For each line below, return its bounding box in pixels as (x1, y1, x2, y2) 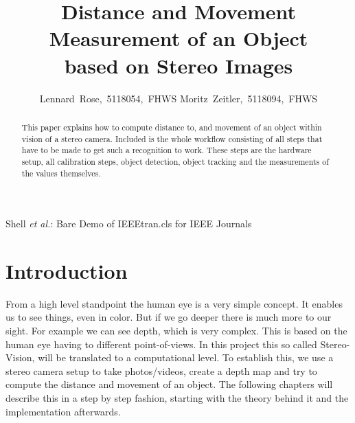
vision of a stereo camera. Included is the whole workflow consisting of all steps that (21, 133, 323, 144)
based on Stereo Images (64, 51, 293, 79)
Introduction (5, 256, 128, 284)
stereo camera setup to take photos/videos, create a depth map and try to (5, 363, 317, 378)
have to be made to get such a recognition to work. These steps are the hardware (21, 144, 312, 156)
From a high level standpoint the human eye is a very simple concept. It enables (5, 296, 343, 310)
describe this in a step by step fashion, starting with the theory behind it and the (5, 391, 349, 405)
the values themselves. (21, 167, 101, 179)
